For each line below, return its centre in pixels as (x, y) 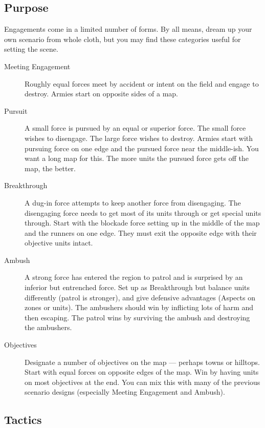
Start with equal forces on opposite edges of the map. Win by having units (142, 372)
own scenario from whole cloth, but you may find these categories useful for (123, 39)
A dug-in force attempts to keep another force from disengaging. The (133, 202)
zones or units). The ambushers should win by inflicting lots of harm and (139, 307)
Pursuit (16, 110)
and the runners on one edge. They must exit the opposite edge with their (141, 232)
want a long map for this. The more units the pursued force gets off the (137, 158)
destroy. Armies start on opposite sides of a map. (102, 94)
